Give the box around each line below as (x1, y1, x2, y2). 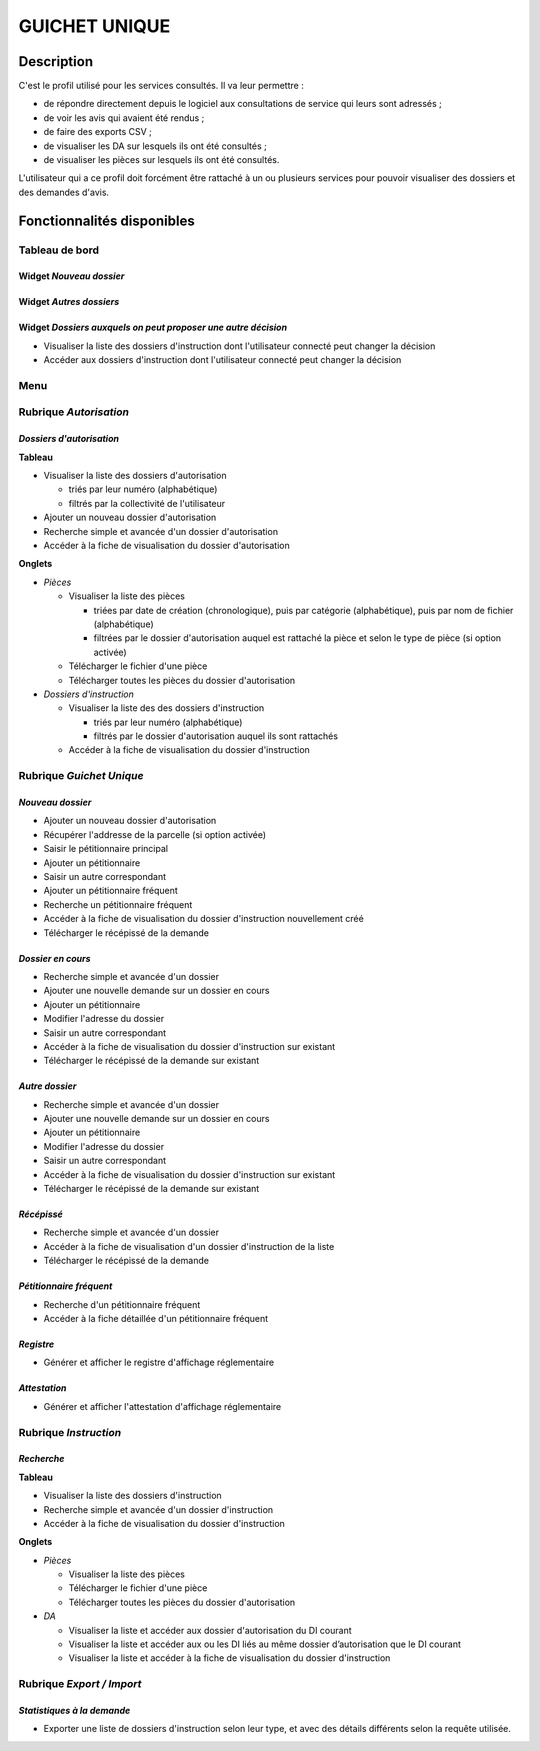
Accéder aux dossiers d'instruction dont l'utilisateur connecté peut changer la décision (43, 354, 402, 366)
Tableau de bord (18, 243, 100, 257)
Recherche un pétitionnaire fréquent (43, 898, 193, 910)
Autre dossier (18, 1080, 77, 1092)
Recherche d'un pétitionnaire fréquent (43, 1298, 201, 1310)
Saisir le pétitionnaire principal (43, 843, 169, 855)
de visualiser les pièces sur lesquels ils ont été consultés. (43, 154, 280, 166)
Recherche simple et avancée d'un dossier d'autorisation (43, 525, 279, 537)
